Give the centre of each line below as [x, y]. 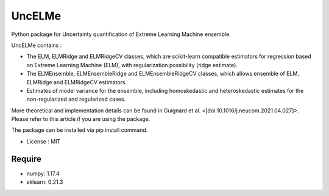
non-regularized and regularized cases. [76, 99]
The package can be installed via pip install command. [80, 130]
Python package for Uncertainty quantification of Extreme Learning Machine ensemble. [121, 34]
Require [27, 159]
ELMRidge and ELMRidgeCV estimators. [77, 82]
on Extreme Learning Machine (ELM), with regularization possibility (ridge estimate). [132, 65]
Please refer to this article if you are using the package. [81, 119]
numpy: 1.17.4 [43, 173]
